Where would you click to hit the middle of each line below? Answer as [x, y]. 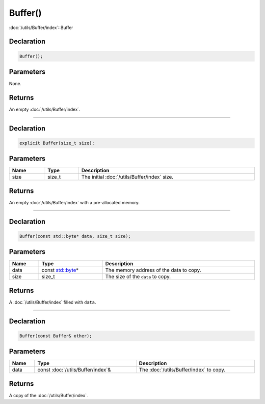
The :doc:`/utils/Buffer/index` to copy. [182, 370]
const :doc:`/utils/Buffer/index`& [74, 370]
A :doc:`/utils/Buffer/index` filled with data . [53, 302]
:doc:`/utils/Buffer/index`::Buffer [41, 28]
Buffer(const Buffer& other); [56, 336]
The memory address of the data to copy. [153, 270]
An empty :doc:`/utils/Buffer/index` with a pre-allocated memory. [74, 202]
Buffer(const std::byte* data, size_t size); [75, 236]
